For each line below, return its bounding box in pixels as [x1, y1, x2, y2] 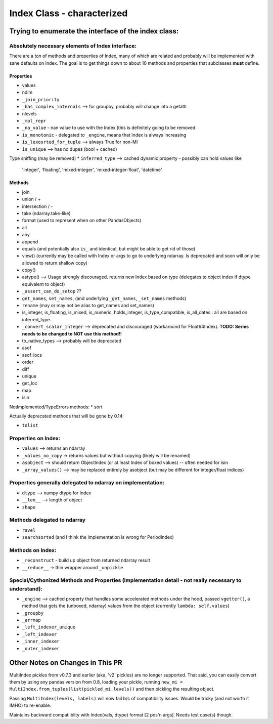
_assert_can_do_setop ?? [22, 288, 81, 294]
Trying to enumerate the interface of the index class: [9, 27, 179, 35]
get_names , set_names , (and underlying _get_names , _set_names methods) [22, 295, 187, 301]
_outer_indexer [22, 646, 60, 651]
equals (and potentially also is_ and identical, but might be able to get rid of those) [22, 245, 196, 251]
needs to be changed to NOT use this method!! [22, 330, 122, 336]
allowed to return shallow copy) [22, 260, 88, 266]
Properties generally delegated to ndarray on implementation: [9, 479, 165, 486]
